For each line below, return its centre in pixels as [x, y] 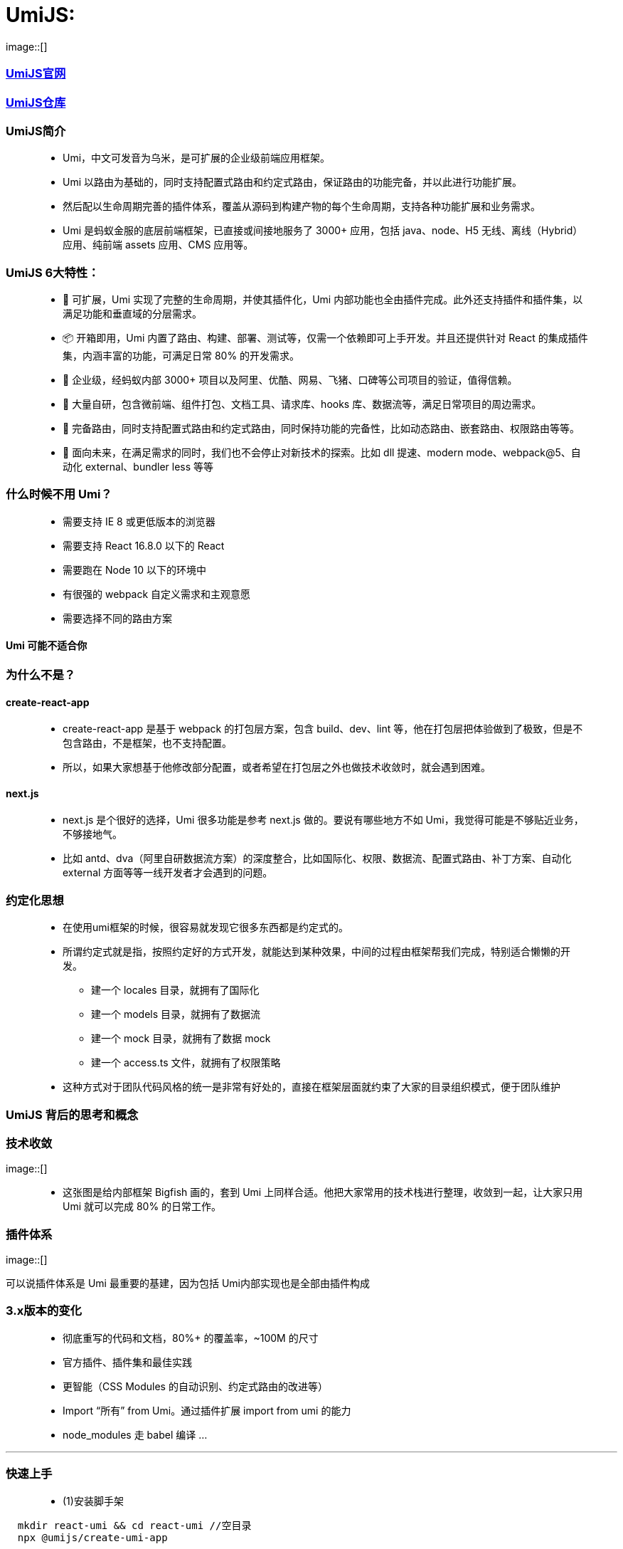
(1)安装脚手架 [93, 1501]
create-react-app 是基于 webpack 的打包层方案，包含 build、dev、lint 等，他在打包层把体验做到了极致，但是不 [323, 729]
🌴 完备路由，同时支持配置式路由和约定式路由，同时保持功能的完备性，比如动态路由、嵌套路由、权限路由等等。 [321, 428]
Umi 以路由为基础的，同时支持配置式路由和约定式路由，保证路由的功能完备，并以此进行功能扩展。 [293, 182]
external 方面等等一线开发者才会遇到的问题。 [168, 873]
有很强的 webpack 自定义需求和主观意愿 [157, 594]
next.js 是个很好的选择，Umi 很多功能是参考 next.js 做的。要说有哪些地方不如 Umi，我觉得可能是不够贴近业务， [323, 820]
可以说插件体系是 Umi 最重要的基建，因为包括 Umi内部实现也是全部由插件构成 [188, 1283]
